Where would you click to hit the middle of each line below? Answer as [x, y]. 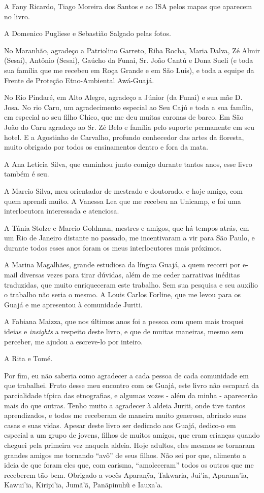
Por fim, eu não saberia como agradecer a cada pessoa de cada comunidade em [126, 375]
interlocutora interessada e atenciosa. [62, 211]
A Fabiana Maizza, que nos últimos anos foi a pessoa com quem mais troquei [124, 321]
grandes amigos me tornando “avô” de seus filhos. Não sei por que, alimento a [125, 455]
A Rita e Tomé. [28, 358]
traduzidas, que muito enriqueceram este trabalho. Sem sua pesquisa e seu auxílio [131, 284]
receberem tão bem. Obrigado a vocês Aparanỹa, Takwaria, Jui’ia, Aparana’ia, [126, 474]
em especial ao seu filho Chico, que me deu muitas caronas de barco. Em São [124, 117]
